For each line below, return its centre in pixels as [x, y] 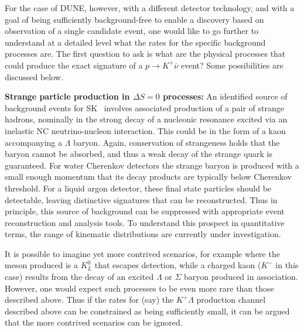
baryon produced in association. [241, 277]
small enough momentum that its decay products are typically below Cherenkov [148, 177]
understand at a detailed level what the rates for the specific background [135, 42]
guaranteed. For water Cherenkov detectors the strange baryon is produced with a [152, 165]
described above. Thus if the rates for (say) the [89, 300]
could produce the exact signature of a [74, 65]
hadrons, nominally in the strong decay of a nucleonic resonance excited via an [146, 119]
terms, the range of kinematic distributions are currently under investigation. [143, 234]
